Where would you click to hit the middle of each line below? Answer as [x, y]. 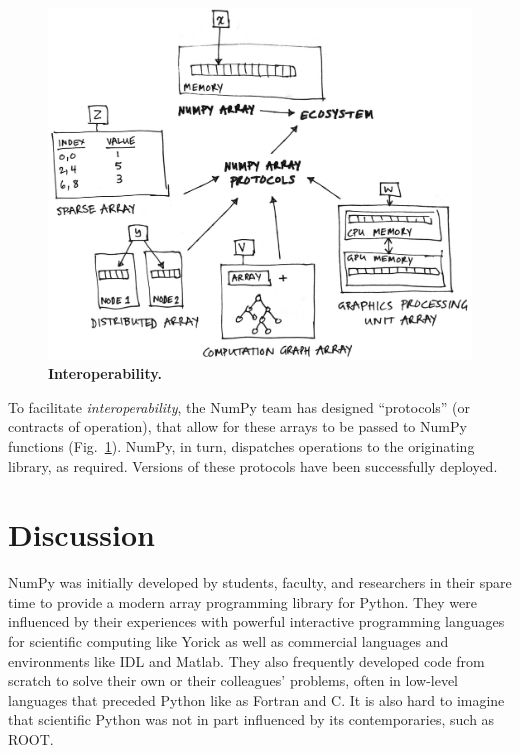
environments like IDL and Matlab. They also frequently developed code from [246, 660]
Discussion [81, 534]
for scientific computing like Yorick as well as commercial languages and [228, 641]
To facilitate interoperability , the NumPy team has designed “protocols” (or [239, 406]
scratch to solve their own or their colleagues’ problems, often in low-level [233, 680]
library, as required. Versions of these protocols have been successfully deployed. [253, 465]
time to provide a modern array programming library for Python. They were [242, 601]
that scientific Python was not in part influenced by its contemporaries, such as [251, 719]
